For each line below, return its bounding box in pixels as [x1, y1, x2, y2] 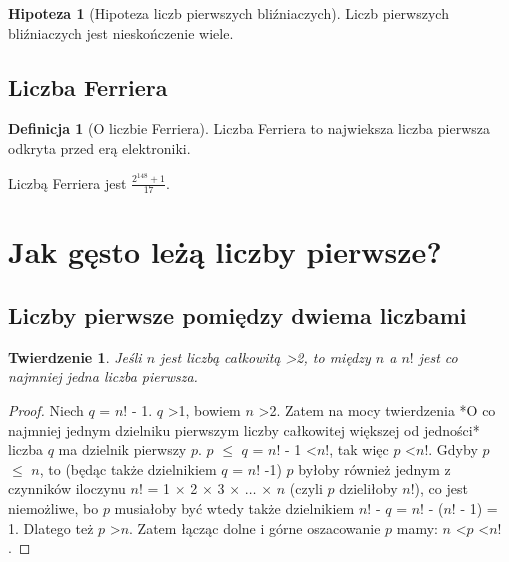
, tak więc [329, 439, 389, 460]
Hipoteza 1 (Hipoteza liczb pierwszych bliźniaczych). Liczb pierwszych [8, 3, 449, 23]
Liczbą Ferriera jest [8, 172, 127, 193]
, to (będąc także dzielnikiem [39, 458, 217, 479]
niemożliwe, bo [8, 498, 99, 519]
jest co [418, 346, 458, 367]
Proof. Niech [8, 400, 84, 421]
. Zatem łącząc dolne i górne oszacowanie [129, 517, 381, 538]
